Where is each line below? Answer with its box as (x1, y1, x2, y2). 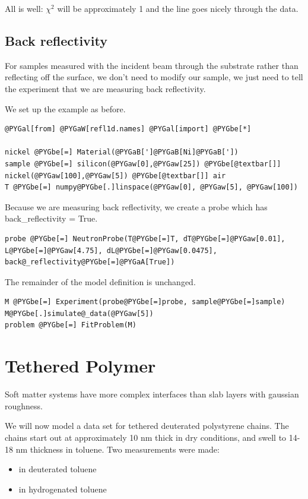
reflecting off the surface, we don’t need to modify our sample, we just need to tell (5, 71, 303, 83)
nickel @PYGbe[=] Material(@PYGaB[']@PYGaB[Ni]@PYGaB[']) (5, 148, 239, 157)
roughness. (5, 399, 43, 412)
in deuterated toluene (18, 463, 97, 475)
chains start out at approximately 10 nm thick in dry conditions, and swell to (5, 431, 287, 443)
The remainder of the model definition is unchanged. (5, 275, 196, 288)
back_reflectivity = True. (5, 212, 98, 225)
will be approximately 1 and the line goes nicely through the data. (57, 2, 299, 14)
